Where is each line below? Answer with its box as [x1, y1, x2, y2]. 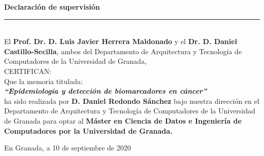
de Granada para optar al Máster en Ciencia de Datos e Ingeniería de [4, 115, 242, 126]
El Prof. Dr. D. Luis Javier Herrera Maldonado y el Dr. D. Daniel [4, 36, 238, 47]
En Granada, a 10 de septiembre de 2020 [4, 142, 131, 153]
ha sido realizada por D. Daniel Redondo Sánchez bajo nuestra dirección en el [4, 95, 259, 106]
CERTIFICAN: [4, 65, 52, 76]
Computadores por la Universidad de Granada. [4, 125, 173, 136]
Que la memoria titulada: [4, 75, 83, 86]
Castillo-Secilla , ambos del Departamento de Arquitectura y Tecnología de [4, 46, 242, 56]
